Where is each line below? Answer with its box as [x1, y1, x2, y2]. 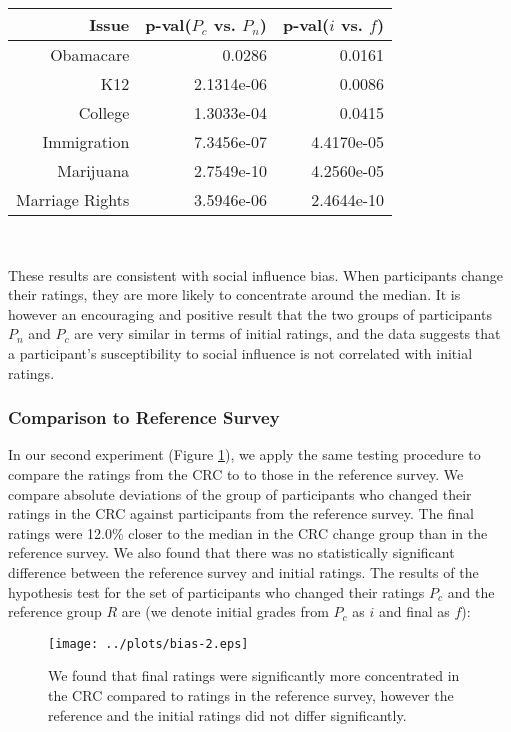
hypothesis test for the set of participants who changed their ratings [8, 581, 425, 602]
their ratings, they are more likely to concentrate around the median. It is [8, 284, 461, 305]
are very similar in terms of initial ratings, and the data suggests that [74, 323, 501, 344]
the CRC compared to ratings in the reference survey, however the [48, 684, 454, 705]
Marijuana [57, 159, 130, 182]
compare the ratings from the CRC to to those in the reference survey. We [8, 463, 464, 484]
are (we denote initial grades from [121, 601, 329, 622]
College [78, 101, 130, 124]
